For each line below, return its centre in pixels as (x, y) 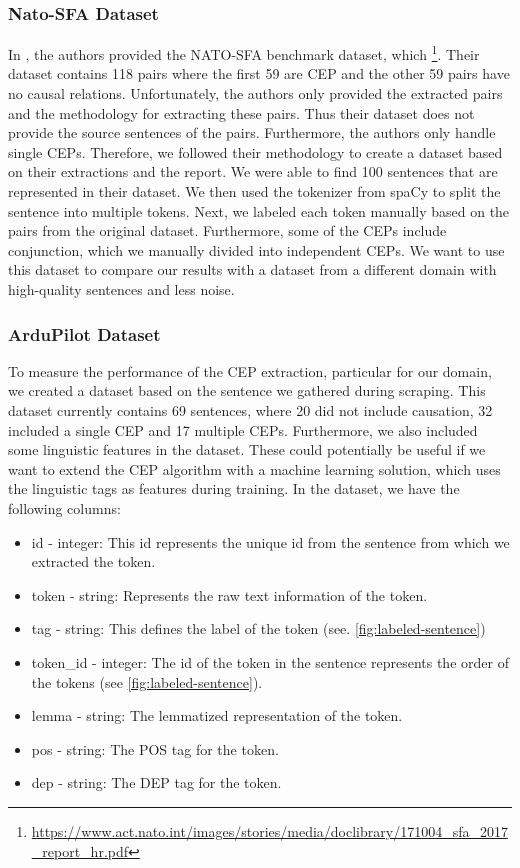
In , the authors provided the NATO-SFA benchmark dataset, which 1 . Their (244, 52)
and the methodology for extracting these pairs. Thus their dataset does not (241, 112)
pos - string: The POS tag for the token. (155, 748)
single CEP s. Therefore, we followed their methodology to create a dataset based (255, 151)
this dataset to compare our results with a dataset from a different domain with (252, 269)
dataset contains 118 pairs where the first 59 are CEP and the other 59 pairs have (259, 73)
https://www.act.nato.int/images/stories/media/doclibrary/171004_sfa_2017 (269, 830)
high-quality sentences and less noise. (121, 289)
